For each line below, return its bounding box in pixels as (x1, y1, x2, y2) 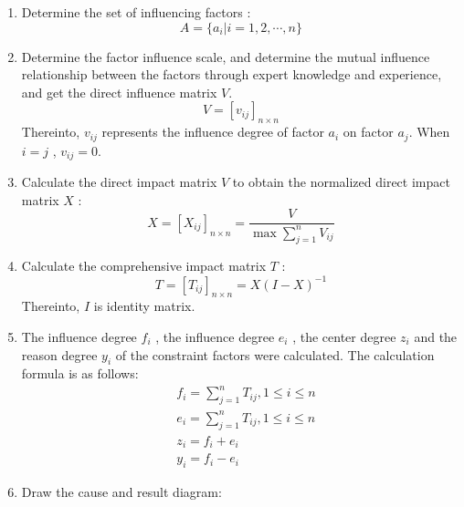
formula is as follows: (21, 364, 139, 383)
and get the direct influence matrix (21, 82, 217, 101)
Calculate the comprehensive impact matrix (21, 256, 267, 275)
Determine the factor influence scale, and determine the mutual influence (21, 47, 430, 66)
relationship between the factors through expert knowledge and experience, (21, 65, 442, 84)
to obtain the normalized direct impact (232, 172, 450, 191)
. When (408, 122, 450, 141)
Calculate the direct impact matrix (21, 172, 217, 191)
